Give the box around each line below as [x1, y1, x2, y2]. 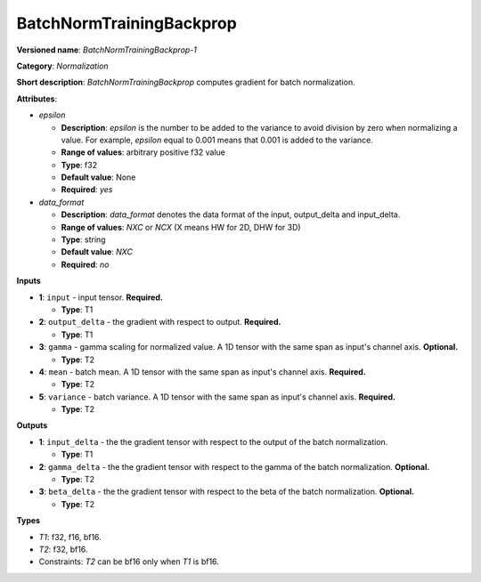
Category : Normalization [16, 61, 109, 71]
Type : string [61, 234, 106, 245]
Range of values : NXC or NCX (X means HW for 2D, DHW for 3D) [61, 222, 302, 232]
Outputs [16, 420, 48, 431]
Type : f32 [61, 159, 98, 170]
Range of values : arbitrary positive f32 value [61, 147, 226, 158]
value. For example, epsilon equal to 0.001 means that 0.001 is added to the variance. [61, 134, 373, 145]
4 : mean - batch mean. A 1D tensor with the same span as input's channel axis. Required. [38, 366, 367, 377]
